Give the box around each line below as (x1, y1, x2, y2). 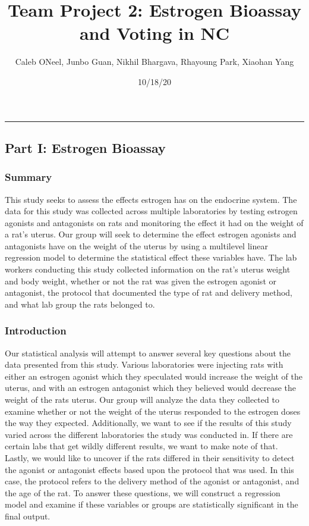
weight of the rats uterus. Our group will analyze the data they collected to (5, 393, 279, 406)
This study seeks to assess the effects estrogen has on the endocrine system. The (5, 193, 297, 205)
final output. (5, 509, 51, 522)
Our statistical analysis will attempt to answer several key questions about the (5, 346, 291, 359)
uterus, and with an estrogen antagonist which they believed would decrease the (5, 381, 297, 394)
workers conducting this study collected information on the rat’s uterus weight (5, 263, 291, 275)
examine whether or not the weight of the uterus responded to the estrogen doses (5, 405, 301, 417)
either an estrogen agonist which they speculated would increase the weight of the (5, 370, 302, 382)
